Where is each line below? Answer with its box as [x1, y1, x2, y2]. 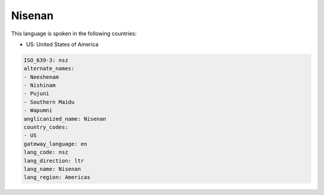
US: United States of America [26, 41, 99, 48]
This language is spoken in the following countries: [11, 30, 137, 37]
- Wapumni [23, 107, 53, 114]
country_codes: [23, 124, 68, 131]
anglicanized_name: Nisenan [23, 115, 106, 122]
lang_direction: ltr [23, 157, 84, 164]
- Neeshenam [23, 74, 59, 80]
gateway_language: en [23, 141, 88, 147]
